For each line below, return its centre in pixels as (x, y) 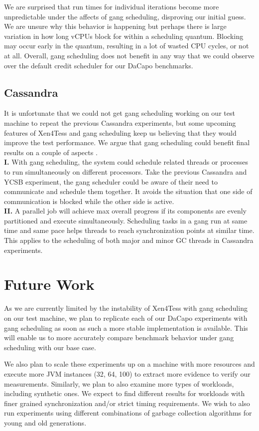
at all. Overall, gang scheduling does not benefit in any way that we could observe (129, 55)
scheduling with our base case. (50, 347)
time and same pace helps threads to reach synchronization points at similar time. (129, 230)
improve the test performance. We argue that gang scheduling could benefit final (127, 142)
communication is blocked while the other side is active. (89, 201)
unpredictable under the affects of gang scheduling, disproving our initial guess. (125, 16)
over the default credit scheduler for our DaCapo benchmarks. (99, 65)
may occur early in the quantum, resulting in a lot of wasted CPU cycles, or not (127, 46)
